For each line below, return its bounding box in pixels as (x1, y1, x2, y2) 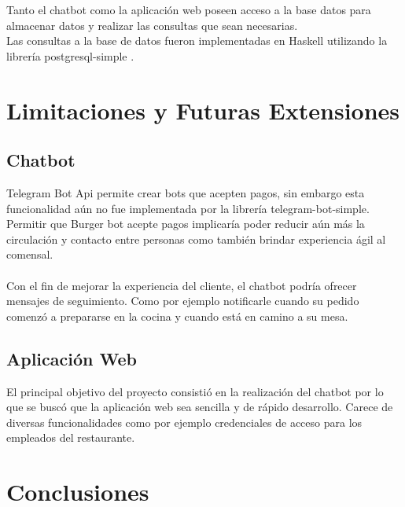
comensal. (6, 246, 53, 263)
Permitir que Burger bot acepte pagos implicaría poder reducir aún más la (6, 215, 365, 232)
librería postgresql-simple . (6, 47, 134, 64)
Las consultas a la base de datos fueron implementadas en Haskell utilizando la (6, 32, 388, 49)
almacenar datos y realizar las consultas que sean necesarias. (6, 17, 298, 33)
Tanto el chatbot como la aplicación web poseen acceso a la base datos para (6, 2, 371, 17)
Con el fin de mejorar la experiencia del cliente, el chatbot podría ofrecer (6, 277, 357, 293)
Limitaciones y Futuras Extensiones (6, 94, 400, 126)
